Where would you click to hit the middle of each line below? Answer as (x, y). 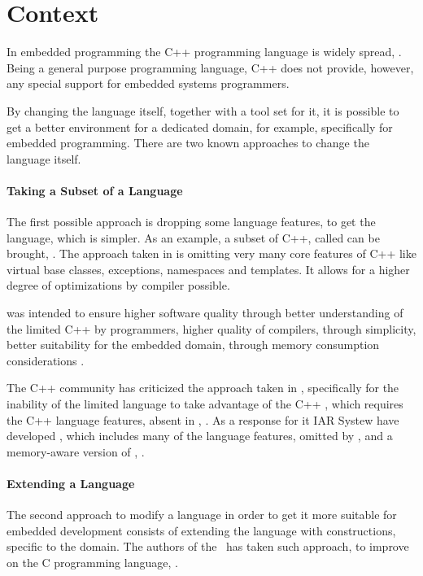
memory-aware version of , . (76, 451)
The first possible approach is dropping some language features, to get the (191, 222)
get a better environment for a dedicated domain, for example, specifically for (200, 127)
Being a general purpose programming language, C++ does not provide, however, (210, 67)
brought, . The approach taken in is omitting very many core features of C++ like (211, 253)
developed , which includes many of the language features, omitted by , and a (200, 436)
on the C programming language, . (92, 562)
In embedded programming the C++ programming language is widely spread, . (204, 52)
